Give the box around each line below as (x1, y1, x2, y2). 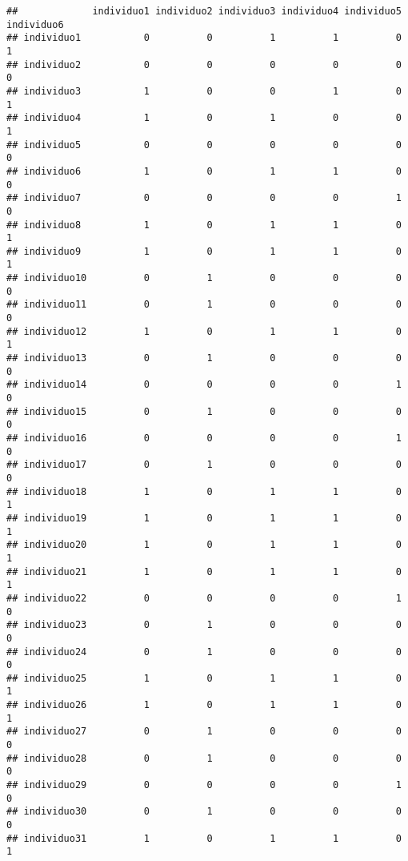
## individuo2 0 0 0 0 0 (6, 58, 402, 70)
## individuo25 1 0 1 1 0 (6, 672, 402, 684)
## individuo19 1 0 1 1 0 (6, 512, 402, 524)
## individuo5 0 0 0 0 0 (6, 139, 402, 151)
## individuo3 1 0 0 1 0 (6, 85, 402, 97)
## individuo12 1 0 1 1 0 (6, 325, 402, 337)
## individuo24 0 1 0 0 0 (6, 646, 402, 658)
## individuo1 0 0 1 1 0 (6, 32, 402, 44)
